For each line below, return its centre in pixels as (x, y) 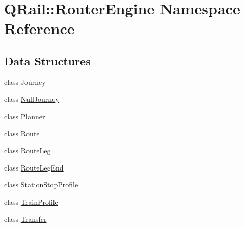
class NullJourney (32, 99)
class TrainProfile (31, 201)
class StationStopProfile (41, 185)
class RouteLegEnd (34, 167)
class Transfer (25, 219)
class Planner (25, 116)
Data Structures (47, 60)
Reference (39, 28)
